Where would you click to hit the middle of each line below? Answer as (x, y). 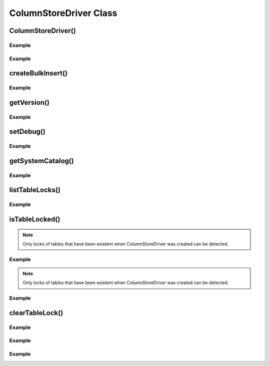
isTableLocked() (35, 219)
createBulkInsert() (38, 73)
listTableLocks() (35, 190)
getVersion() (29, 102)
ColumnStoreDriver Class (63, 13)
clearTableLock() (36, 313)
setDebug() (27, 132)
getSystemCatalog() (42, 161)
